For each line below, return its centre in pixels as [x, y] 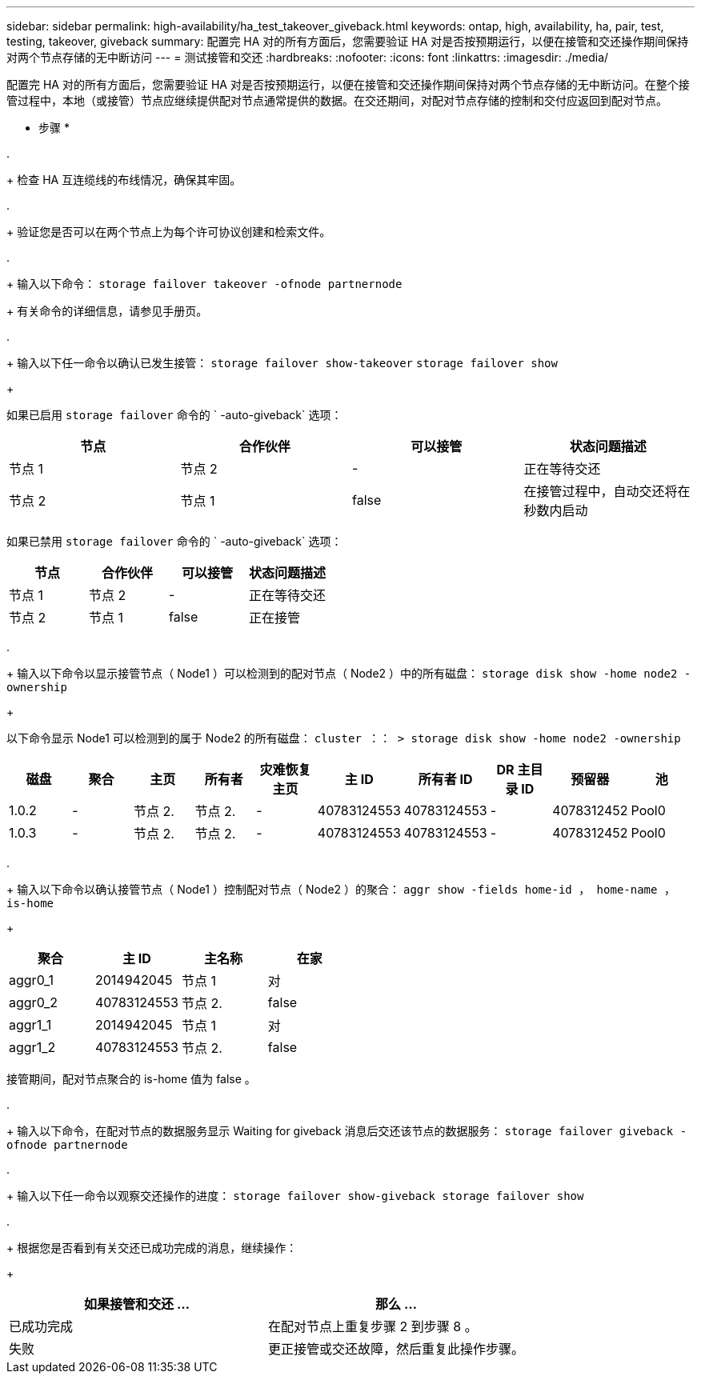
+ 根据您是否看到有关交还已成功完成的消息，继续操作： [152, 1248]
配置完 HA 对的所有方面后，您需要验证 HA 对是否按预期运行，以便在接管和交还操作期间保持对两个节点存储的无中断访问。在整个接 [348, 84]
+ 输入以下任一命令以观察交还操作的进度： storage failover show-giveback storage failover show [295, 1196]
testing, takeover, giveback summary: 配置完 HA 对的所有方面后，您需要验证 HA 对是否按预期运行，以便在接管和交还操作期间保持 [348, 41]
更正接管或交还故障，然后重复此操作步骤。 [397, 1349]
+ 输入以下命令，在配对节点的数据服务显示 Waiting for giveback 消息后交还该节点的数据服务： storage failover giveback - [347, 1131]
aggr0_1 [32, 980]
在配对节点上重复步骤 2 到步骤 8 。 [373, 1326]
